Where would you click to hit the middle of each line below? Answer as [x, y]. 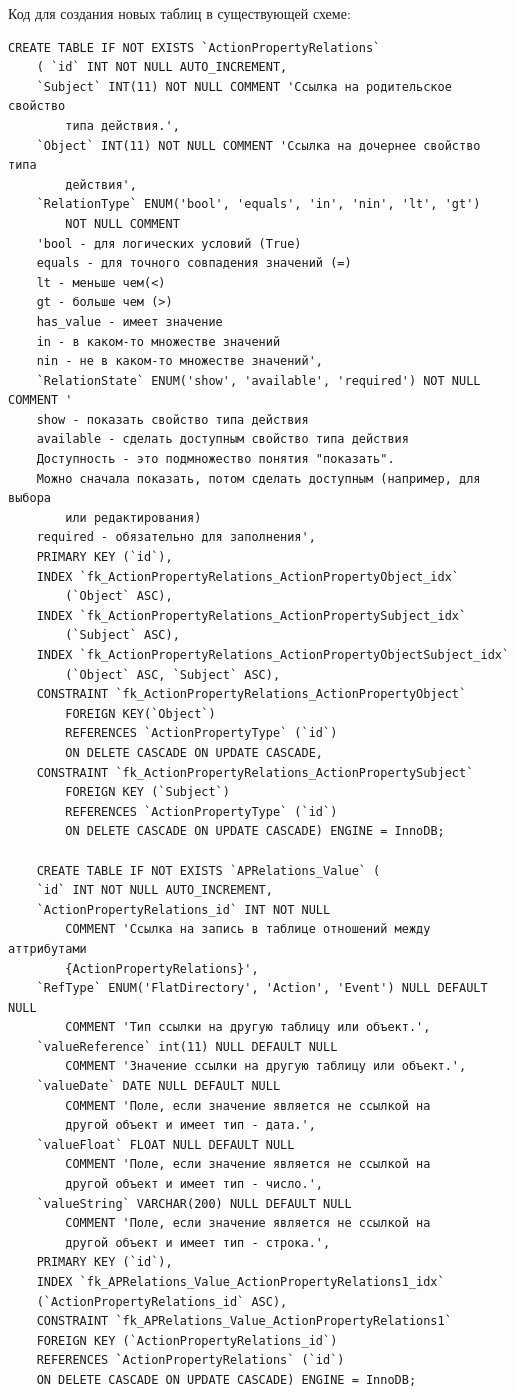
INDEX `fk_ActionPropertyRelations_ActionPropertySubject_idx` [251, 615]
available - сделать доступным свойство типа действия [222, 439]
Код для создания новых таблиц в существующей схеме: [179, 13]
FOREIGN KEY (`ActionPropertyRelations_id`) [187, 1340]
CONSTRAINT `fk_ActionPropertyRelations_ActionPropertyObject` [251, 694]
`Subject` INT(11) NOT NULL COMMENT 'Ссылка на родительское [244, 86]
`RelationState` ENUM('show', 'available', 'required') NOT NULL [258, 380]
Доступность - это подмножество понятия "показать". [215, 459]
